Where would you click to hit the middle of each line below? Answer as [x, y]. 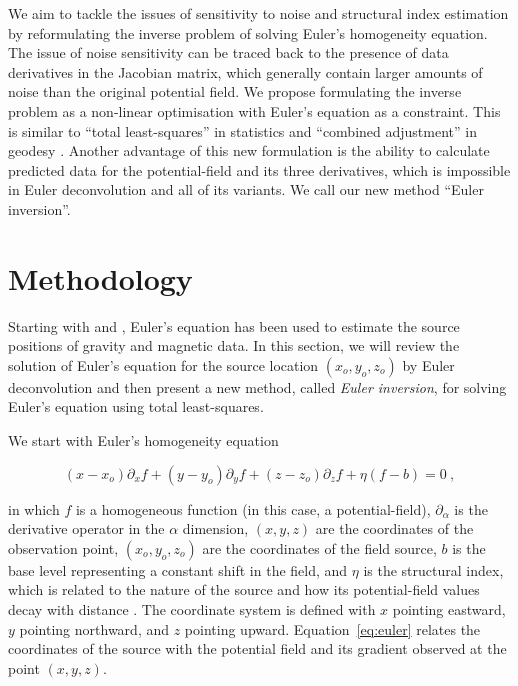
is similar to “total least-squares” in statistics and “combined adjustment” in [242, 130]
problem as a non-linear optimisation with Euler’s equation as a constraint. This [254, 110]
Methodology [100, 277]
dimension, [215, 528]
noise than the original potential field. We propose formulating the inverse [235, 91]
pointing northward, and [94, 628]
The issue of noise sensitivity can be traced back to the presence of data [228, 52]
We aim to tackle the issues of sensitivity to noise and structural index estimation [258, 13]
